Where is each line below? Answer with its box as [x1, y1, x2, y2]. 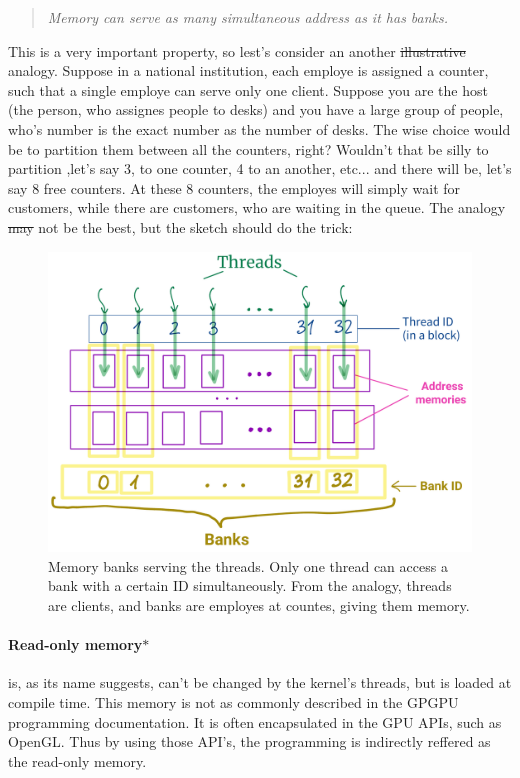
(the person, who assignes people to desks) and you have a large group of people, [8, 99, 504, 120]
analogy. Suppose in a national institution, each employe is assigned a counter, [8, 60, 489, 81]
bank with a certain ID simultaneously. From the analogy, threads [48, 575, 452, 596]
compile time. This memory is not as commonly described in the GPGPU [8, 691, 459, 712]
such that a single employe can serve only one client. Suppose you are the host [8, 79, 488, 100]
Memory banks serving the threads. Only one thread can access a [48, 555, 448, 576]
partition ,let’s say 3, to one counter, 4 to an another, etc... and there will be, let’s [8, 158, 512, 179]
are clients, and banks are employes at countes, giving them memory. [48, 594, 470, 615]
